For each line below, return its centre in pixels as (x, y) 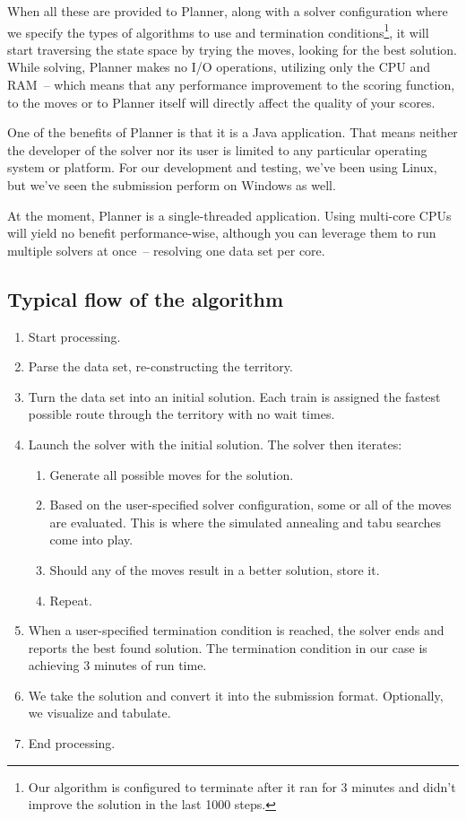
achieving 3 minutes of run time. (117, 665)
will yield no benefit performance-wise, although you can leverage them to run (222, 233)
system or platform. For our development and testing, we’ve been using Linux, (222, 167)
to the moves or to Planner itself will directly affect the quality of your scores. (221, 102)
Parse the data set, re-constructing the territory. (160, 366)
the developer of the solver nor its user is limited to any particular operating (217, 149)
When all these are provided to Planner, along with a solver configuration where (228, 11)
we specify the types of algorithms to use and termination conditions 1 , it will (218, 30)
